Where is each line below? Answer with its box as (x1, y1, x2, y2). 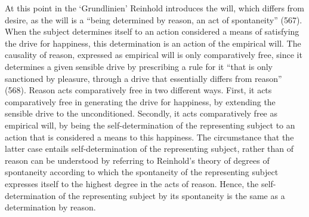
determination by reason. (5, 201, 96, 213)
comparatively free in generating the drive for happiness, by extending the (5, 95, 276, 108)
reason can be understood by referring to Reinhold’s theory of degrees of (5, 154, 270, 166)
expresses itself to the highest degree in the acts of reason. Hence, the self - (5, 177, 276, 190)
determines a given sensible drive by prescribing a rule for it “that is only (5, 60, 273, 72)
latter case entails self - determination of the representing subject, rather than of (5, 142, 294, 155)
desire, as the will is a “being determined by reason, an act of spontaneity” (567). (5, 13, 302, 26)
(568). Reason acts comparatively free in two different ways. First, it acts (5, 84, 272, 96)
